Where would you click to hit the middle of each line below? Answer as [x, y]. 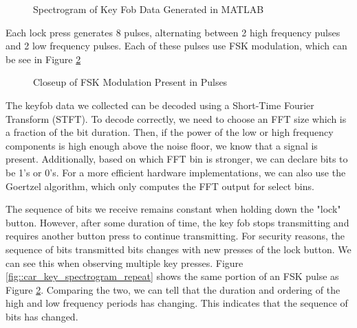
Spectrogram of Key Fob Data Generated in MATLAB [149, 9]
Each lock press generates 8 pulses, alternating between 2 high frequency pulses [173, 32]
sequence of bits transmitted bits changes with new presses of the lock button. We [178, 249]
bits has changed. [42, 316]
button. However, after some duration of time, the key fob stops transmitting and [177, 222]
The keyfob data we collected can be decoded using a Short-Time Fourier [160, 105]
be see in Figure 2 [43, 59]
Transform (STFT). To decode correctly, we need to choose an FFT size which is [176, 118]
